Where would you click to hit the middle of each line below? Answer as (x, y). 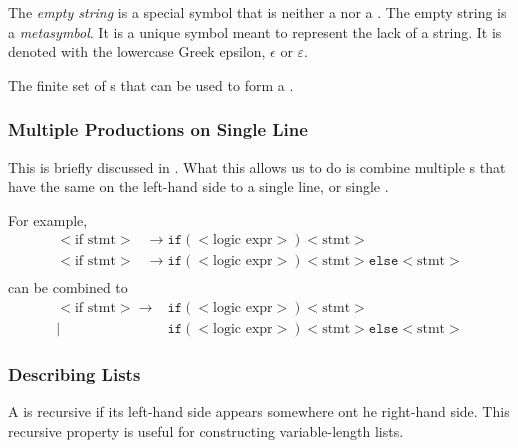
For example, (48, 219)
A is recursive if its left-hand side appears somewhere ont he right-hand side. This (259, 411)
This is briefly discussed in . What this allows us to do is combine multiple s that (257, 166)
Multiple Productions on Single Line (158, 129)
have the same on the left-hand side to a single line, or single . (198, 186)
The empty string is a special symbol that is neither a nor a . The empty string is (257, 12)
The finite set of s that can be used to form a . (151, 84)
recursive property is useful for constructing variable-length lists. (206, 430)
